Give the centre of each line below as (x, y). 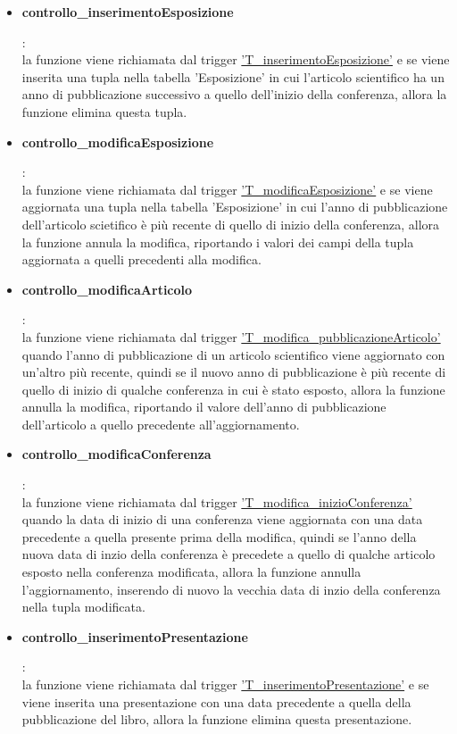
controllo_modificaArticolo (107, 289)
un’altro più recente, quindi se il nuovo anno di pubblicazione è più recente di (234, 372)
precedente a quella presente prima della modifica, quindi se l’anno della (219, 536)
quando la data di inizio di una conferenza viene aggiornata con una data (222, 519)
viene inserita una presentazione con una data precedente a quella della (216, 701)
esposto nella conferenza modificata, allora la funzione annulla (191, 572)
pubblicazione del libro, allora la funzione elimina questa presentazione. (217, 719)
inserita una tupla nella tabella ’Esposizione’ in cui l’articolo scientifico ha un (233, 76)
